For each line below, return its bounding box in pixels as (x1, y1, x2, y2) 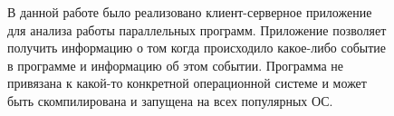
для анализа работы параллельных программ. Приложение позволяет (7, 20, 387, 39)
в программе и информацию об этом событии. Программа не (7, 55, 344, 74)
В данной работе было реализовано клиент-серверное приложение (7, 3, 372, 21)
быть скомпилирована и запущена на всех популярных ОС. (7, 91, 333, 110)
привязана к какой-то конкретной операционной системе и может (7, 73, 367, 92)
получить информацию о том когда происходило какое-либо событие (7, 38, 387, 57)
